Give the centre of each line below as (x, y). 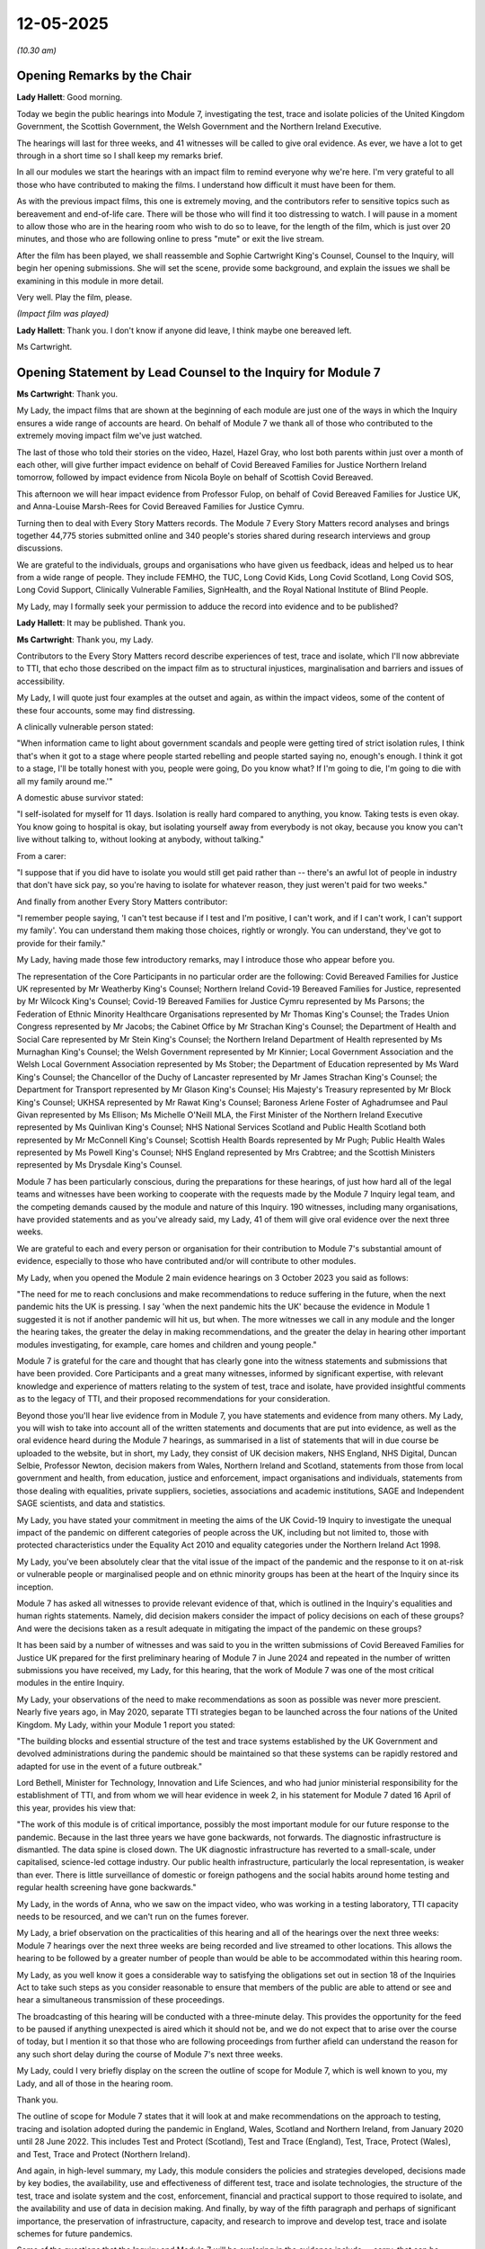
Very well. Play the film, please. (75, 297)
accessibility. (41, 681)
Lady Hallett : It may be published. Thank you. (101, 623)
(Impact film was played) (63, 314)
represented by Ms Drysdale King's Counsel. (100, 1165)
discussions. (40, 548)
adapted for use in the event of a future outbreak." (109, 1766)
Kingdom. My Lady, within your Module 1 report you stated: (126, 1725)
